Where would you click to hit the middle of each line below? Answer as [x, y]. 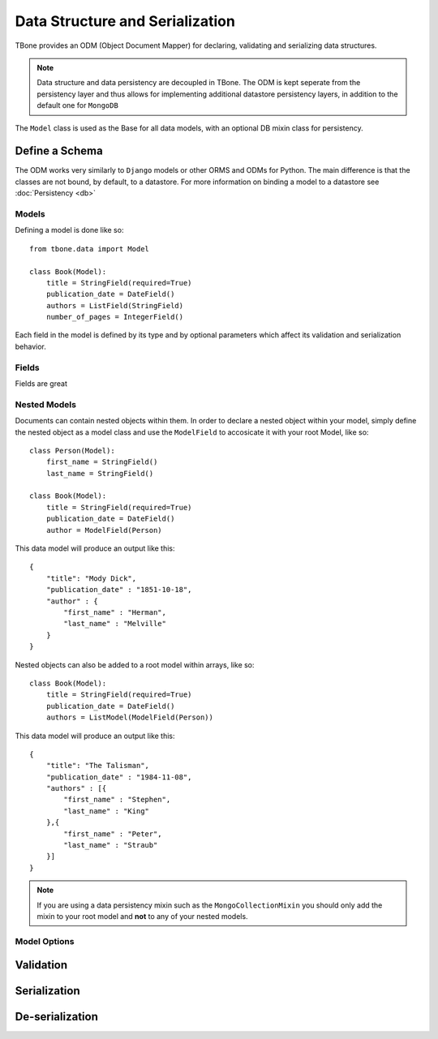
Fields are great [41, 383]
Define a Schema [59, 151]
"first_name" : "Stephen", [117, 800]
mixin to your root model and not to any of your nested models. [142, 916]
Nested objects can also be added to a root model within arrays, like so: [135, 664]
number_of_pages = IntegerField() [115, 317]
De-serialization [57, 1017]
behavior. [30, 346]
